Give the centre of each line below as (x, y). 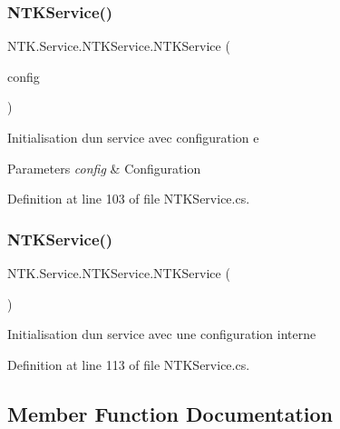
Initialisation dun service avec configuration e (133, 137)
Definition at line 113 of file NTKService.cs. (129, 364)
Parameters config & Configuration (104, 168)
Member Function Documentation (170, 413)
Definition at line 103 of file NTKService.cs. (129, 199)
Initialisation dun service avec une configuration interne (162, 334)
